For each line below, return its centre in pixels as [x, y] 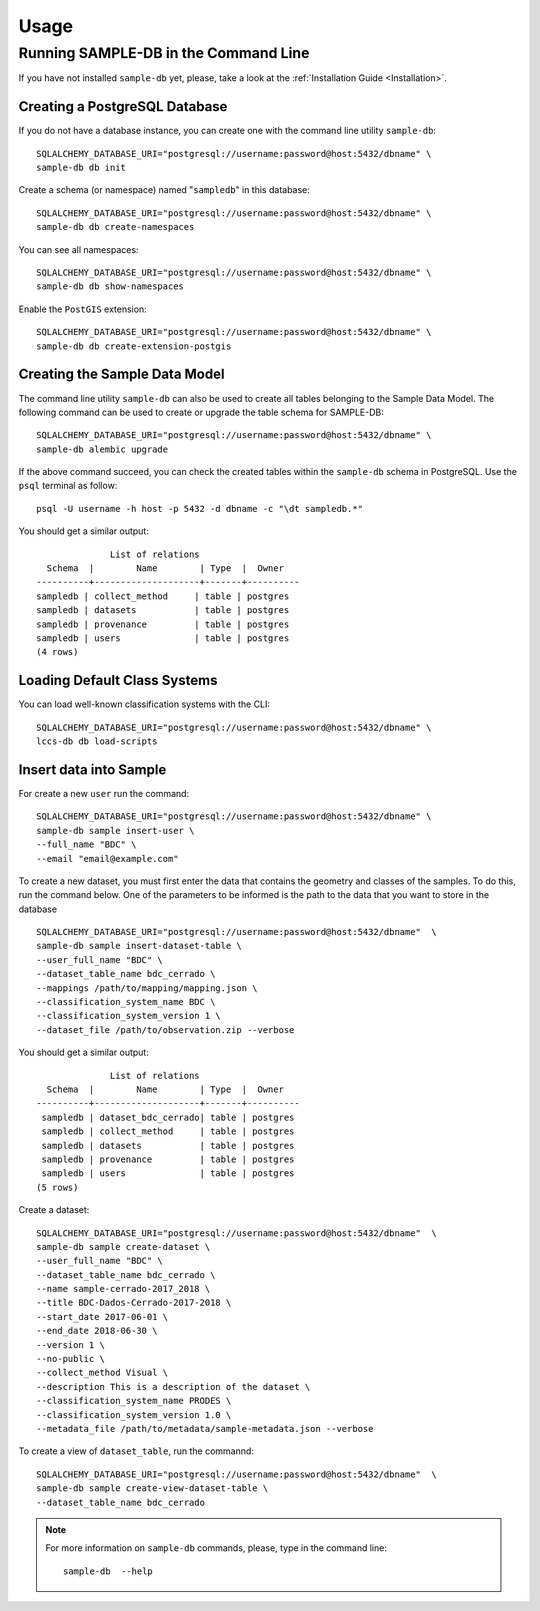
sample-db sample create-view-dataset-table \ [152, 1488]
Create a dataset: [54, 1210]
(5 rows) [57, 1187]
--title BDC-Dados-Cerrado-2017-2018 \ [134, 1303]
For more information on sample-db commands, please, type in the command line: [216, 1548]
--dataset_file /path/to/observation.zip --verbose [165, 1029]
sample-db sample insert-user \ [115, 830]
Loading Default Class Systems [118, 680]
